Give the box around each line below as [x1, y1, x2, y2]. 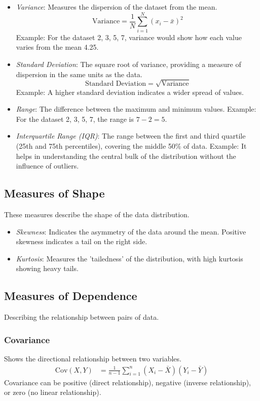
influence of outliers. [16, 160, 79, 171]
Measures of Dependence [4, 288, 137, 304]
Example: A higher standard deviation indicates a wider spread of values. [16, 86, 244, 97]
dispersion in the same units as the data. [16, 69, 142, 79]
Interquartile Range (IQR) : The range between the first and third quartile [16, 130, 246, 141]
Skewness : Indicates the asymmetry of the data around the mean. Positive [16, 226, 246, 237]
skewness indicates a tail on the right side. [16, 236, 147, 247]
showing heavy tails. [16, 263, 79, 274]
